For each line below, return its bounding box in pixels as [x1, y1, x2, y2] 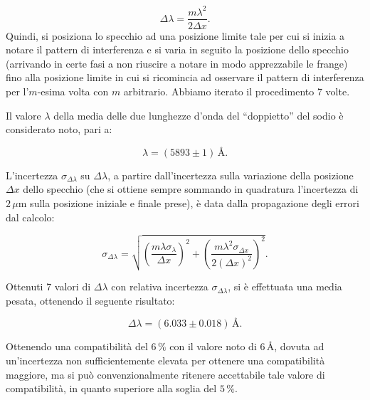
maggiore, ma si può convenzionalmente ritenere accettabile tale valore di [6, 367, 325, 381]
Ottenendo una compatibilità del [6, 339, 148, 354]
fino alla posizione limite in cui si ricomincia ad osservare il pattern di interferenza [6, 70, 364, 85]
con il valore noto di [169, 339, 257, 354]
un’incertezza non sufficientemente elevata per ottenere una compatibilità [6, 353, 325, 368]
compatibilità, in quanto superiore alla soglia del [6, 381, 217, 396]
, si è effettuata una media [228, 279, 342, 294]
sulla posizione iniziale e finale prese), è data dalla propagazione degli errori [30, 195, 359, 210]
